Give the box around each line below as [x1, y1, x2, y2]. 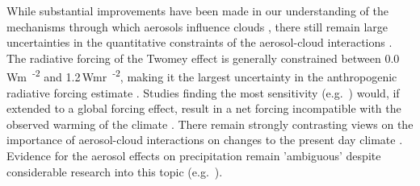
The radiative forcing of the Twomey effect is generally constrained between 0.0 [6, 49, 400, 66]
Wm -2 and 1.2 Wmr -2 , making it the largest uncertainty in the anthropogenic [6, 66, 397, 85]
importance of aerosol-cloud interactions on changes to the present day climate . [6, 131, 403, 148]
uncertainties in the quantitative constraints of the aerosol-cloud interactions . [6, 34, 393, 51]
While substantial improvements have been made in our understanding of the [6, 2, 388, 19]
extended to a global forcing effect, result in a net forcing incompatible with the [6, 100, 401, 117]
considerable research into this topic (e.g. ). [6, 163, 223, 180]
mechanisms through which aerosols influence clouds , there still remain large [6, 18, 388, 35]
